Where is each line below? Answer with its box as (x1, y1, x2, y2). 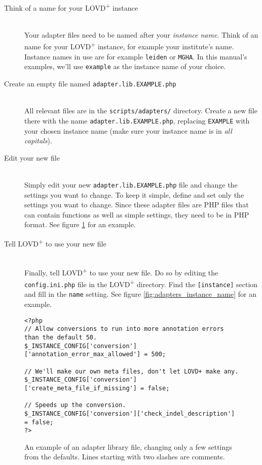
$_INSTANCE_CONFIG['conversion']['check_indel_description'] (24, 410, 235, 417)
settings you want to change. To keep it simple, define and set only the (24, 189, 244, 200)
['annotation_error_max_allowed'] (24, 351, 141, 358)
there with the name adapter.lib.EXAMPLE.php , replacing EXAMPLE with (24, 115, 250, 126)
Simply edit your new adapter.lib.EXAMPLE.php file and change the (24, 179, 238, 190)
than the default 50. (24, 333, 97, 341)
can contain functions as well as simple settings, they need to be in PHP (24, 209, 249, 220)
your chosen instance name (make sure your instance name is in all (24, 125, 232, 136)
